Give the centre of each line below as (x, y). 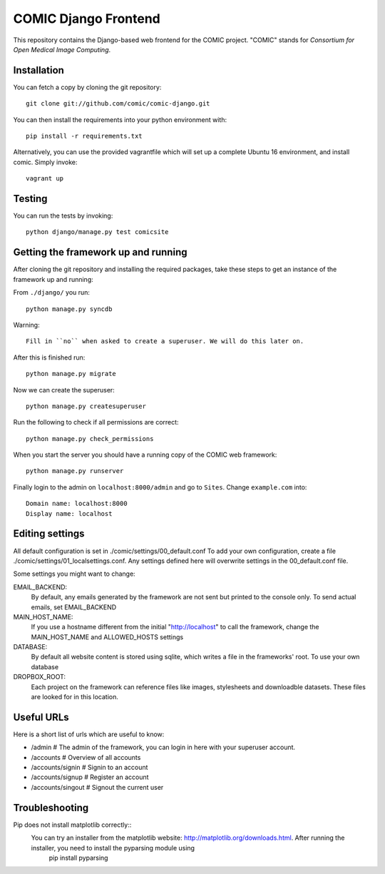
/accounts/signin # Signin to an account (89, 768)
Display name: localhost (69, 513)
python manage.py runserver (75, 471)
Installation (38, 70)
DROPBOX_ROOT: (40, 677)
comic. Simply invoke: (45, 162)
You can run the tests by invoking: (63, 216)
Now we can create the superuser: (64, 390)
